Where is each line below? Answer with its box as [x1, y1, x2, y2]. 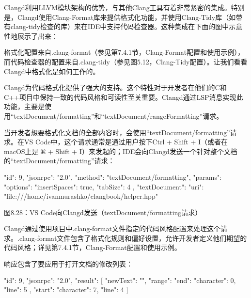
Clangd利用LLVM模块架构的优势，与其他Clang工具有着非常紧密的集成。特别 [4, 2, 245, 12]
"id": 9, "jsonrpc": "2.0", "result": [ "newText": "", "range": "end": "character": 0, [4, 275, 236, 285]
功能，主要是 [4, 101, 45, 111]
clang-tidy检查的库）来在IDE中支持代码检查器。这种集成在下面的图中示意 [10, 21, 243, 31]
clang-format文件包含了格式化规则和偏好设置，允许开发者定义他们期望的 [19, 233, 247, 243]
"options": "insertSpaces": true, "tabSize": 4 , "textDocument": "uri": [4, 181, 204, 191]
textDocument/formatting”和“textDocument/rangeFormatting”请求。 [14, 110, 223, 121]
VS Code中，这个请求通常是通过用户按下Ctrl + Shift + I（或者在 [24, 137, 228, 147]
